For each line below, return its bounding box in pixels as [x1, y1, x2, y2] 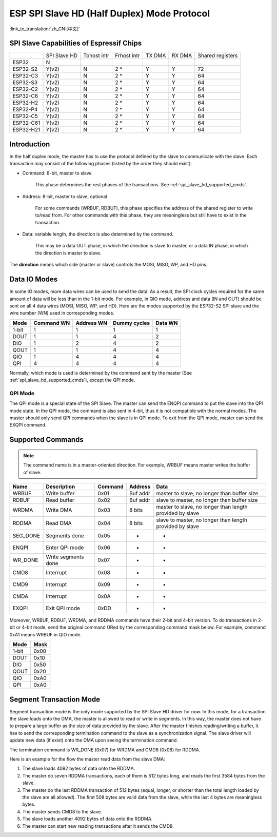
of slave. [23, 469, 42, 475]
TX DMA [145, 52, 166, 59]
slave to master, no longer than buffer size [156, 497, 258, 504]
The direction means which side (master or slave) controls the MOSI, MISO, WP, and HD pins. [9, 262, 208, 268]
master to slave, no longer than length [156, 503, 248, 511]
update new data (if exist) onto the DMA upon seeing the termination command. [9, 737, 178, 744]
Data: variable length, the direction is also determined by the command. [22, 231, 174, 237]
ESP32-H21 [12, 126, 41, 133]
